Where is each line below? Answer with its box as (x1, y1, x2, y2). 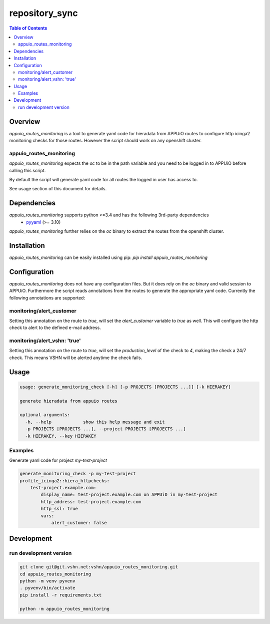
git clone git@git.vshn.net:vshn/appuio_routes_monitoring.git (19, 564, 178, 570)
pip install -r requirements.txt (19, 592, 102, 598)
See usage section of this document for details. (9, 186, 107, 192)
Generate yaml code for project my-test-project (9, 457, 107, 463)
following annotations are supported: (9, 294, 85, 300)
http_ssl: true (40, 506, 78, 512)
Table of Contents (9, 25, 47, 31)
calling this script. (9, 167, 46, 173)
